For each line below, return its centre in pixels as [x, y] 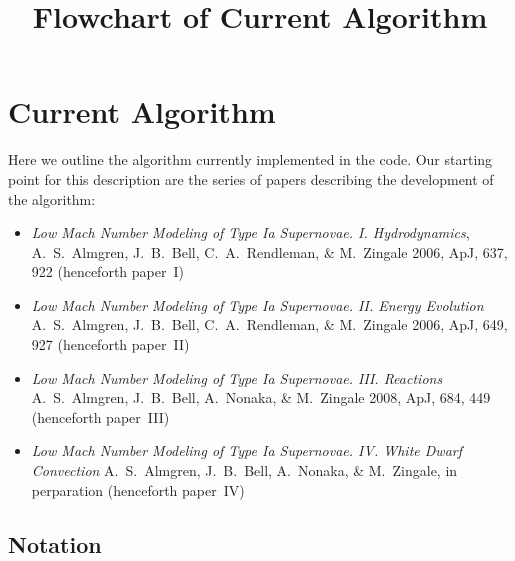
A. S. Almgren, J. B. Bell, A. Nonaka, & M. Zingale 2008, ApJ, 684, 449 [261, 397]
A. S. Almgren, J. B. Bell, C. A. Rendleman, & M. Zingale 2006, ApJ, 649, [269, 324]
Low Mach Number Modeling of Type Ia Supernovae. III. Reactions [237, 377]
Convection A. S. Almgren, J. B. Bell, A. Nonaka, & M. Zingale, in [244, 470]
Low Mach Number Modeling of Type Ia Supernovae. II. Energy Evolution [257, 304]
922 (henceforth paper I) [107, 271]
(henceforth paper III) [100, 416]
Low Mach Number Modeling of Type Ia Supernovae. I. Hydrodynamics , [250, 232]
